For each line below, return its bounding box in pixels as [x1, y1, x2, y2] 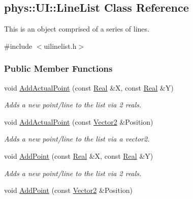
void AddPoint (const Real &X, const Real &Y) [4, 150, 153, 161]
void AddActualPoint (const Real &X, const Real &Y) [4, 82, 174, 93]
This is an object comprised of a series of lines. [4, 23, 149, 34]
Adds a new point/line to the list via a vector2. [4, 133, 150, 144]
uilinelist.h [44, 40, 77, 51]
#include [4, 40, 33, 51]
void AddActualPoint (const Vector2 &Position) [4, 116, 153, 127]
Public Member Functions [4, 62, 113, 75]
